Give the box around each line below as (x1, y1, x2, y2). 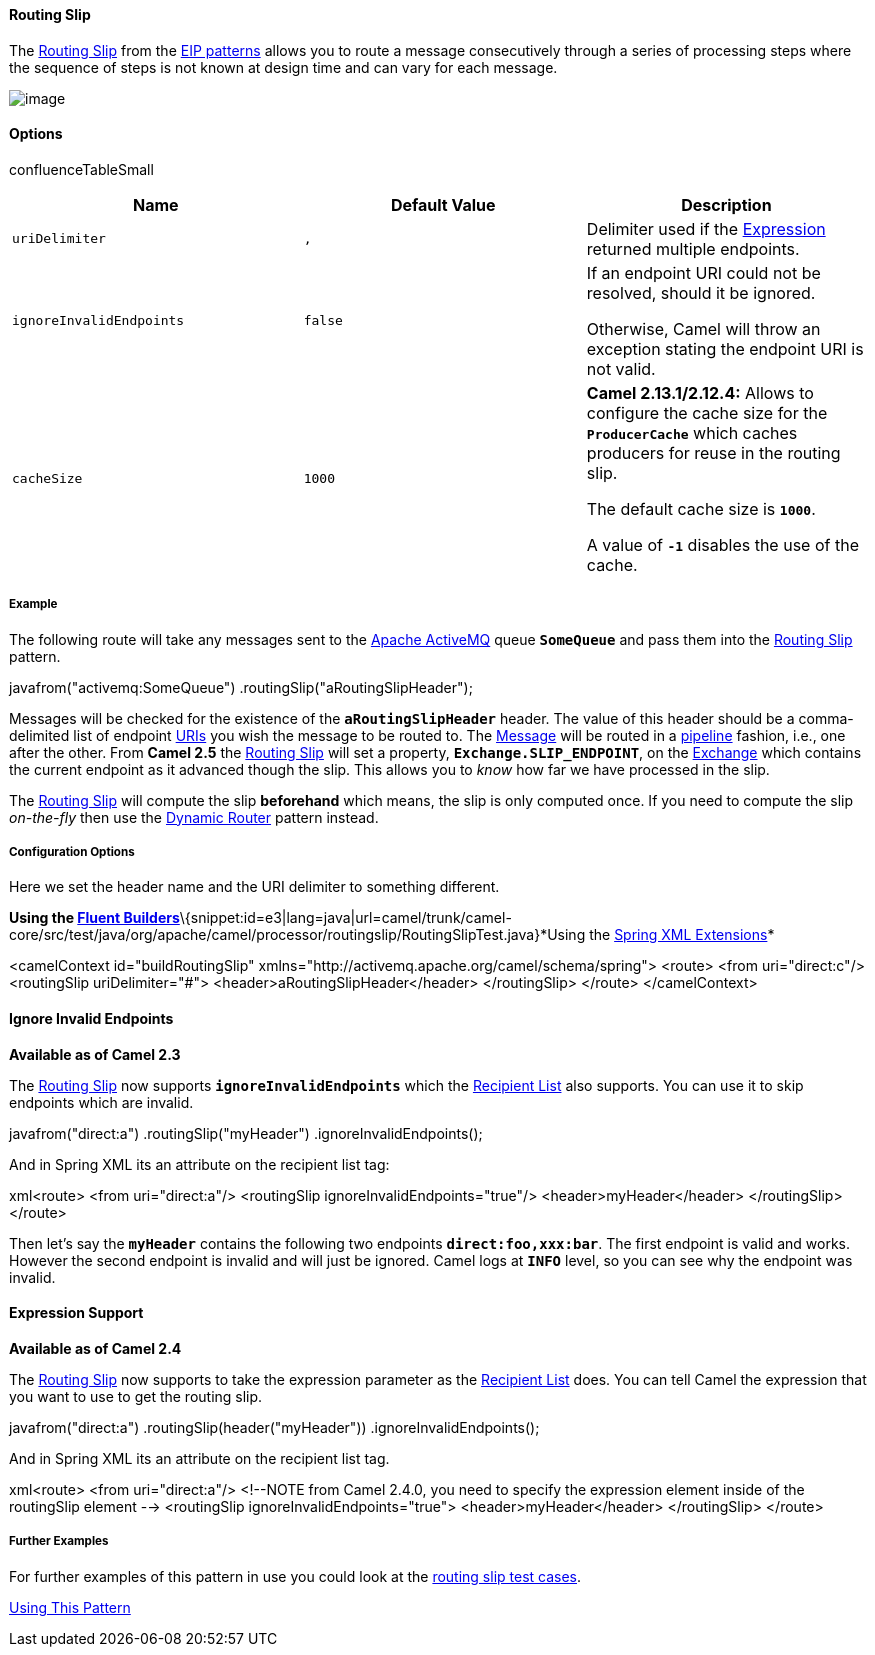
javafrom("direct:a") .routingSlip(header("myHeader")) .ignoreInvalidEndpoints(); (9, 1418, 540, 1436)
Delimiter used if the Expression (586, 218, 826, 239)
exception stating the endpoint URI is (586, 338, 864, 359)
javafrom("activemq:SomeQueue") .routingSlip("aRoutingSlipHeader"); (9, 678, 473, 696)
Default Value (390, 194, 496, 215)
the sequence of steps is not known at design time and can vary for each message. (9, 58, 558, 76)
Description (681, 194, 772, 215)
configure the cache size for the (586, 402, 828, 423)
